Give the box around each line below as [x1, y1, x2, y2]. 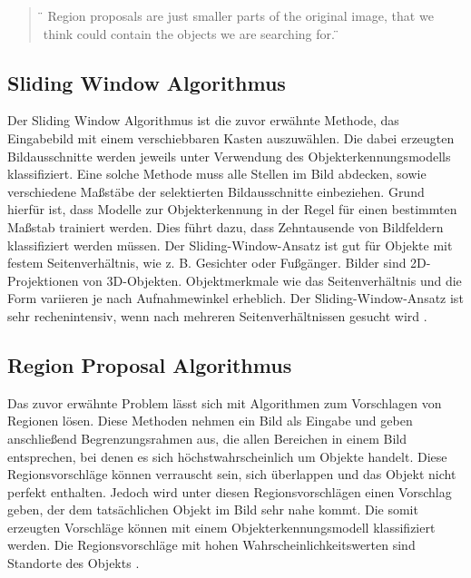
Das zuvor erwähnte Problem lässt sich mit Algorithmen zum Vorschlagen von [7, 393, 442, 412]
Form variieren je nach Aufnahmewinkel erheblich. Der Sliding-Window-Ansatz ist [7, 289, 464, 308]
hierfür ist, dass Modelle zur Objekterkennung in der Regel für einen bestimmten [7, 200, 457, 219]
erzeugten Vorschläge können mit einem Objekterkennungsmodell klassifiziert [7, 517, 436, 536]
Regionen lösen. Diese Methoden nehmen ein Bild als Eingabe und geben [7, 411, 413, 430]
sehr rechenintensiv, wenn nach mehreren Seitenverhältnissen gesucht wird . [7, 306, 427, 325]
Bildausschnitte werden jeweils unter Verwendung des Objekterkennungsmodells [7, 146, 451, 165]
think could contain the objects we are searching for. [43, 24, 335, 43]
